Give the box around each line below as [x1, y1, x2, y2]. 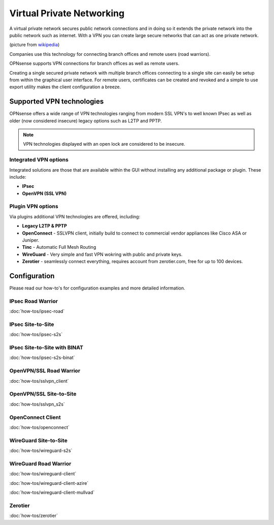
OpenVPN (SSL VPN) [22, 190, 67, 196]
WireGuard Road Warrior [9, 460, 72, 467]
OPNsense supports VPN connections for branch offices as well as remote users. [9, 60, 180, 67]
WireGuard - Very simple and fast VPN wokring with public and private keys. [22, 251, 183, 257]
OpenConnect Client [9, 414, 61, 421]
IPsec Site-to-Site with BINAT [9, 344, 84, 351]
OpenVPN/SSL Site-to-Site [9, 390, 77, 398]
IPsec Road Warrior [9, 298, 58, 305]
